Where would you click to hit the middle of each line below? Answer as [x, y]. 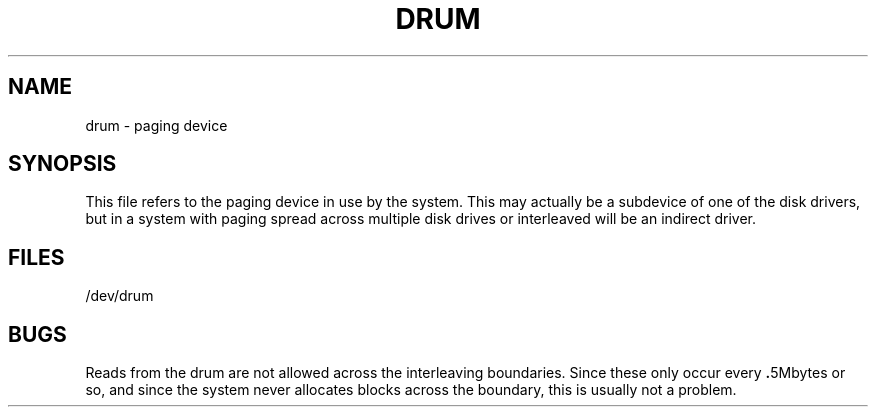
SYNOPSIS [62, 164]
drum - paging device [156, 125]
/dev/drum [119, 296]
